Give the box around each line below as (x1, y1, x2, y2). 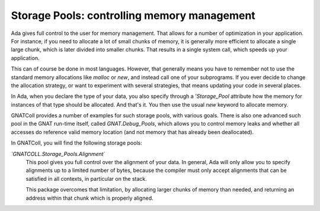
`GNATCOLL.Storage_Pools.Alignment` (11, 150, 105, 157)
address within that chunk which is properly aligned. (25, 194, 153, 202)
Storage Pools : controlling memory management (11, 9, 256, 22)
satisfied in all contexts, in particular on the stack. (25, 175, 148, 182)
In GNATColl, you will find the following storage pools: (11, 139, 142, 146)
